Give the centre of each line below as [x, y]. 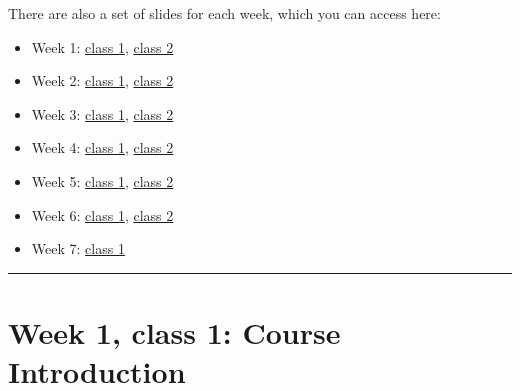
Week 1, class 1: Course [174, 331]
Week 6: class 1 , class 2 [102, 214]
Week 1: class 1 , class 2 [102, 46]
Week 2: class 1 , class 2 [102, 80]
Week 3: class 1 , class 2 [102, 113]
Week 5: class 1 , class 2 [102, 180]
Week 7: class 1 [78, 248]
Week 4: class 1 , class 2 [102, 147]
